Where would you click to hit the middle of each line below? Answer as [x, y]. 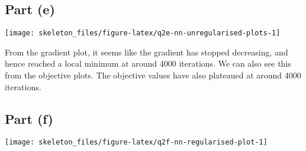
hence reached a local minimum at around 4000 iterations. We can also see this [148, 63]
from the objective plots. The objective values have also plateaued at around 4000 [153, 75]
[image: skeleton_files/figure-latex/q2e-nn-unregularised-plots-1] [143, 33]
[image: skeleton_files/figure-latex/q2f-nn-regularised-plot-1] [136, 142]
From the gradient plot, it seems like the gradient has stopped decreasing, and [146, 52]
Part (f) [29, 118]
